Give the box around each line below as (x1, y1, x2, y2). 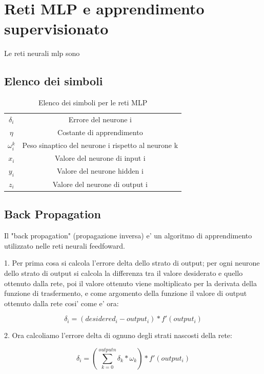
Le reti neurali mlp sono (4, 48, 80, 59)
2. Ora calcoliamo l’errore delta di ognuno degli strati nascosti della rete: (4, 330, 232, 341)
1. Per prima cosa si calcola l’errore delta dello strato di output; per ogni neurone (4, 257, 260, 268)
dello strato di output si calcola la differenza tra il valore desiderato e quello (4, 268, 243, 278)
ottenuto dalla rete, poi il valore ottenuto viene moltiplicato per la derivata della (4, 277, 257, 288)
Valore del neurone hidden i (56, 165, 144, 176)
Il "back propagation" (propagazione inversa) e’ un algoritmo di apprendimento (4, 230, 252, 241)
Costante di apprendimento (57, 126, 143, 137)
